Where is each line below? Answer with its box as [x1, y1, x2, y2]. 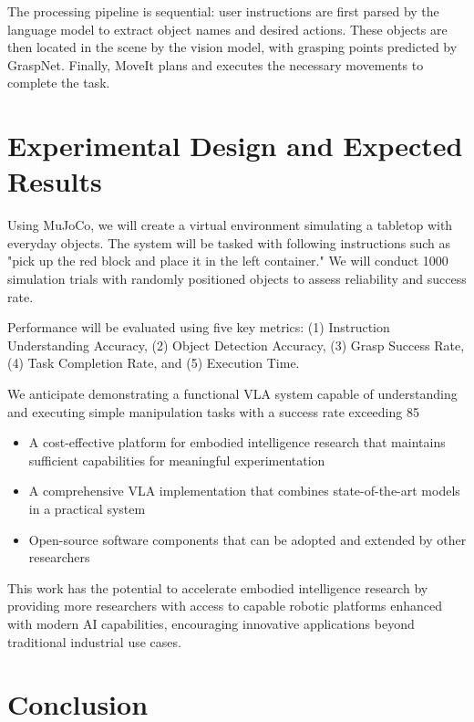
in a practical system [28, 499, 146, 518]
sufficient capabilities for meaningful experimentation [28, 450, 325, 469]
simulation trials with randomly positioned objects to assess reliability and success [7, 269, 467, 288]
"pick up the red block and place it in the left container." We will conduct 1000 [7, 251, 448, 270]
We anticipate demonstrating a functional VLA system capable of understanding [7, 384, 458, 403]
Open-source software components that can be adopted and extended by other [28, 529, 467, 549]
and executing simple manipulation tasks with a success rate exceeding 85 [7, 402, 419, 421]
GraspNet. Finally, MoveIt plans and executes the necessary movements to [7, 55, 424, 74]
